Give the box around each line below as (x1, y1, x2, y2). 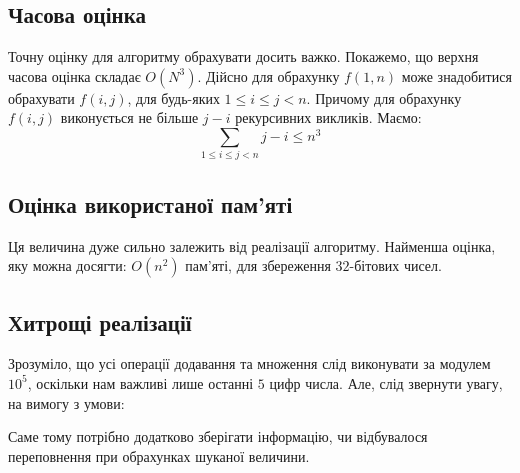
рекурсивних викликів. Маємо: (235, 107, 422, 128)
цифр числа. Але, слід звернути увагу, (269, 372, 503, 393)
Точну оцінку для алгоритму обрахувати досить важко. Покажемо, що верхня (8, 46, 479, 67)
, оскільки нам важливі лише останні (27, 372, 254, 393)
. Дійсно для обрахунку (197, 65, 340, 86)
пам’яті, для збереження (185, 255, 331, 276)
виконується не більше (60, 107, 199, 128)
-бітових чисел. (349, 255, 442, 276)
